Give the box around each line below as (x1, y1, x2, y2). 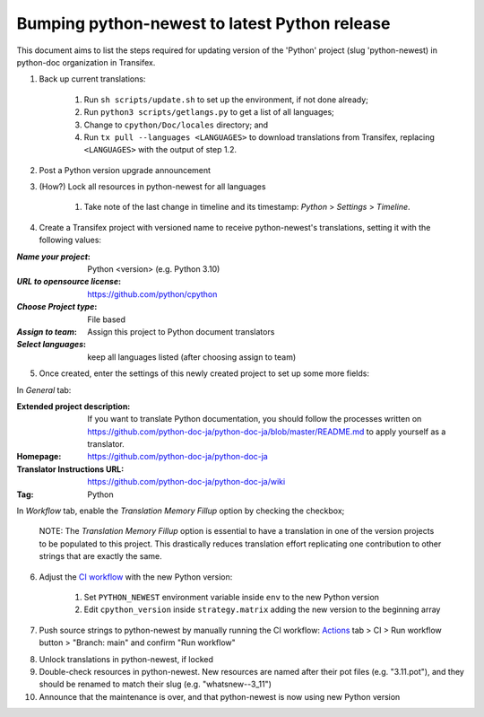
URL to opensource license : (16, 276, 121, 287)
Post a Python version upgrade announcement (39, 164, 211, 175)
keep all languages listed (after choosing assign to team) (87, 351, 297, 363)
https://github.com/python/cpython (87, 288, 218, 300)
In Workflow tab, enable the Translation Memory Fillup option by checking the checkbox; (16, 505, 345, 516)
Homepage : (16, 451, 62, 462)
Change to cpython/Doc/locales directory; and (83, 119, 269, 130)
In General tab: (16, 384, 72, 395)
